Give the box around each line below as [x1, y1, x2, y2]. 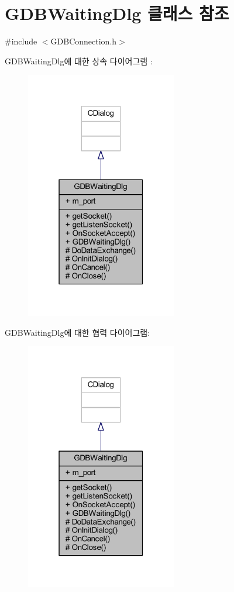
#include [5, 35, 37, 47]
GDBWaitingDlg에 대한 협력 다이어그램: [5, 326, 150, 338]
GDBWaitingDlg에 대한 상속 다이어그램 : [5, 54, 153, 67]
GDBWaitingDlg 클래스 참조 [5, 1, 229, 25]
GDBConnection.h [50, 35, 117, 47]
